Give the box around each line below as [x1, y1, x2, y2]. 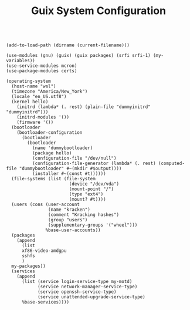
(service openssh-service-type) [37, 289, 117, 295]
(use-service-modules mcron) [6, 63, 77, 69]
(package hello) [32, 150, 72, 156]
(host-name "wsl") [11, 83, 57, 89]
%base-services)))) [21, 299, 69, 305]
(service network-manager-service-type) [37, 284, 138, 290]
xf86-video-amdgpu [21, 248, 67, 254]
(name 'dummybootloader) [32, 145, 93, 151]
